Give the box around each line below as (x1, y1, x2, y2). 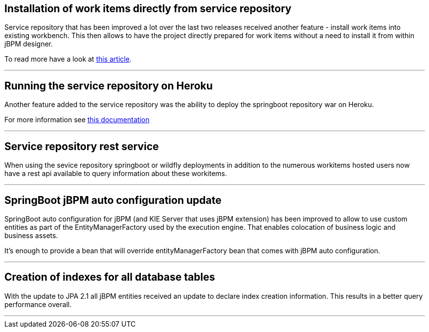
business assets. (4, 231, 58, 240)
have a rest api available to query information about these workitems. (4, 169, 227, 178)
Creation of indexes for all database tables (4, 271, 215, 284)
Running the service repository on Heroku (4, 79, 213, 92)
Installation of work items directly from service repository (4, 2, 292, 15)
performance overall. (4, 300, 72, 309)
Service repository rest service (4, 140, 159, 153)
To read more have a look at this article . (4, 55, 132, 64)
